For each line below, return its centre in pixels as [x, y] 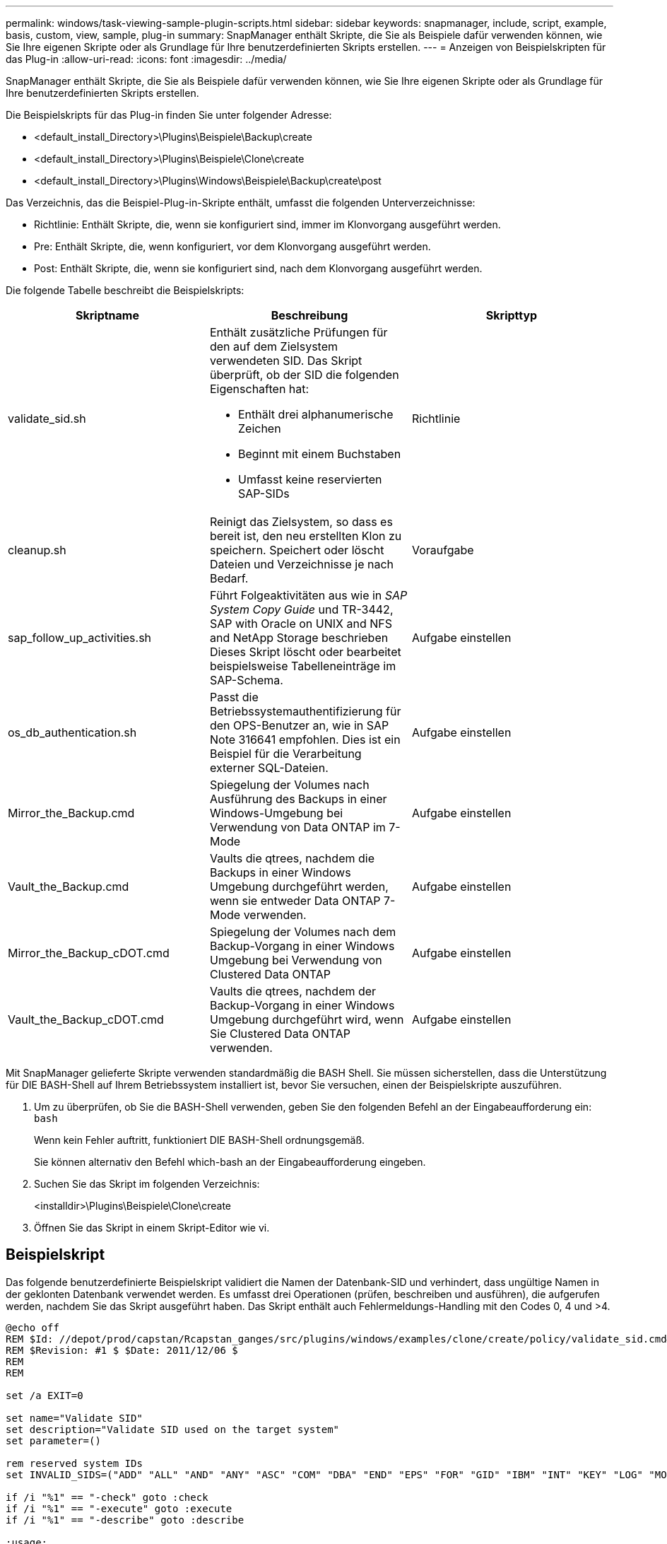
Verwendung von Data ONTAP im [297, 827]
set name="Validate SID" [74, 1418]
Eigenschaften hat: [259, 389]
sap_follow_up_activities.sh [80, 638]
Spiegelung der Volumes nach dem [303, 932]
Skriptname [107, 315]
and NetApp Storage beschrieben [299, 638]
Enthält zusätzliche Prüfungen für [299, 332]
